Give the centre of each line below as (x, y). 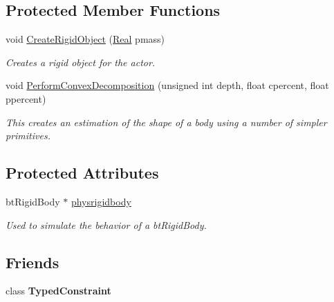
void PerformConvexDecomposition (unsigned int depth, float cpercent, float (167, 85)
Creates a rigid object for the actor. (81, 62)
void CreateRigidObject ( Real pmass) (85, 39)
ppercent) (26, 98)
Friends (33, 262)
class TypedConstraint (58, 291)
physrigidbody (101, 201)
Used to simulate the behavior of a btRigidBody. (106, 224)
